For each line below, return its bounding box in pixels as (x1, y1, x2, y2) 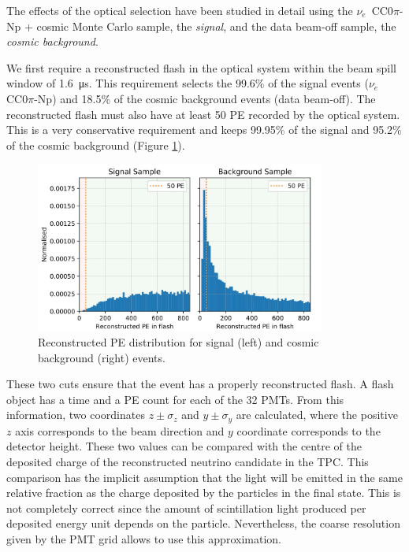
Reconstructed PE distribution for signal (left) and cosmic (38, 334, 319, 350)
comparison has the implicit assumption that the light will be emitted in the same (6, 469, 403, 485)
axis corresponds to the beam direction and (15, 422, 225, 439)
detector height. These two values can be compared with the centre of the (6, 438, 362, 454)
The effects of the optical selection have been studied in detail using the (6, 2, 353, 18)
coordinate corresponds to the (236, 422, 381, 439)
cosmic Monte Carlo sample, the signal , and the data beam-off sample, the (36, 17, 396, 34)
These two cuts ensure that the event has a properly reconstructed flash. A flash (6, 376, 394, 392)
